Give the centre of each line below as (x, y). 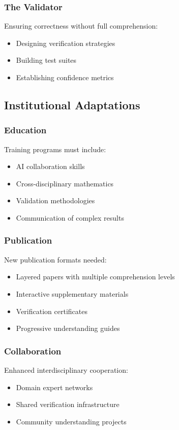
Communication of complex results (70, 217)
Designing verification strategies (66, 43)
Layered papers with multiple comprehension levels (95, 277)
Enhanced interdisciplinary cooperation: (66, 369)
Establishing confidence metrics (65, 77)
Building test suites (46, 60)
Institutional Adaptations (72, 104)
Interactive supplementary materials (72, 293)
